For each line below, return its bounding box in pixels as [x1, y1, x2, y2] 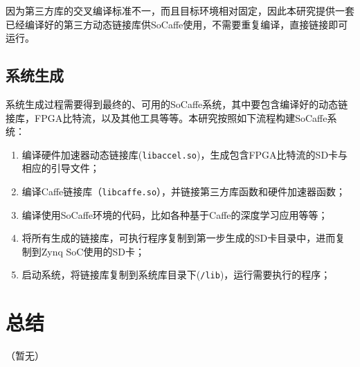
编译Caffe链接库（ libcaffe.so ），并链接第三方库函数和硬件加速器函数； [21, 184, 346, 199]
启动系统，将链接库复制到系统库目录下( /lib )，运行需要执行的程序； [21, 267, 331, 282]
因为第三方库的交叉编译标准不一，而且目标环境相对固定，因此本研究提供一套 [6, 3, 354, 17]
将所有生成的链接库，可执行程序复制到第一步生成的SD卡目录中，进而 [21, 231, 336, 245]
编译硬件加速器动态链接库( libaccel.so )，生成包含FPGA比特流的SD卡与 [21, 147, 348, 161]
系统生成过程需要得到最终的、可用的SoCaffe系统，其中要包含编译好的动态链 [6, 96, 348, 111]
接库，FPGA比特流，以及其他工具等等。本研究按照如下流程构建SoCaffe [6, 110, 327, 125]
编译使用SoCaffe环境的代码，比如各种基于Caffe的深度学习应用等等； [21, 207, 328, 222]
